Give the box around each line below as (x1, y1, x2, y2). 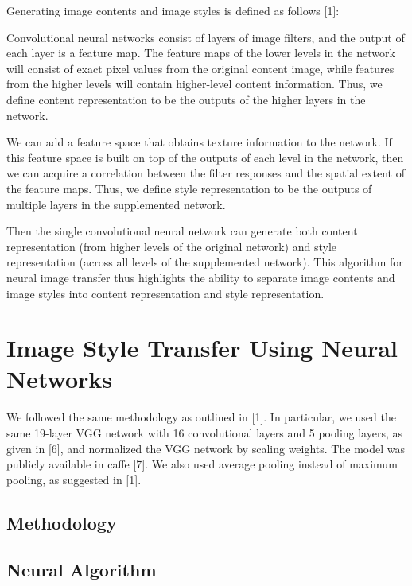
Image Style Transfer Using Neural (6, 332, 398, 364)
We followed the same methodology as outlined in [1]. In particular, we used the (6, 409, 396, 425)
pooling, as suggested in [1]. (6, 471, 142, 487)
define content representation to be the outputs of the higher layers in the (6, 91, 366, 107)
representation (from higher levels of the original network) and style (6, 238, 337, 254)
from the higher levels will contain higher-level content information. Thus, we (6, 76, 383, 92)
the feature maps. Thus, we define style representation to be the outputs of (6, 180, 372, 196)
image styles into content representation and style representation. (6, 285, 325, 301)
